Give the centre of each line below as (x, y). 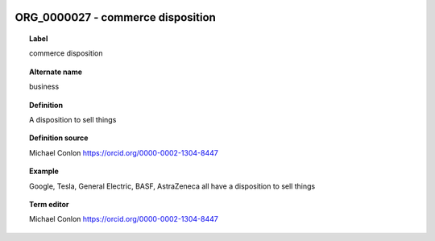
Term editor (49, 204)
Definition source (59, 138)
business (44, 87)
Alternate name (56, 72)
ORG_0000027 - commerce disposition (116, 17)
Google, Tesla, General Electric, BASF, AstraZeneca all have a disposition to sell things (172, 186)
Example (44, 171)
